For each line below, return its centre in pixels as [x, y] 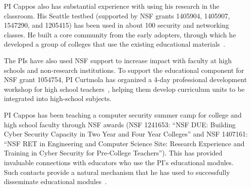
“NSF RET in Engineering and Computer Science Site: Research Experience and [124, 143]
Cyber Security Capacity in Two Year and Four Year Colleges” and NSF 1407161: [126, 134]
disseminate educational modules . [55, 181]
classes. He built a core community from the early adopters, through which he [120, 34]
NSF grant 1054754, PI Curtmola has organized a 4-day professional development [125, 79]
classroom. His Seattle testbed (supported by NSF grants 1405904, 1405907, [117, 15]
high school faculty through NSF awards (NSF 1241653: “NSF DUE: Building [120, 124]
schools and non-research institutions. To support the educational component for [124, 70]
